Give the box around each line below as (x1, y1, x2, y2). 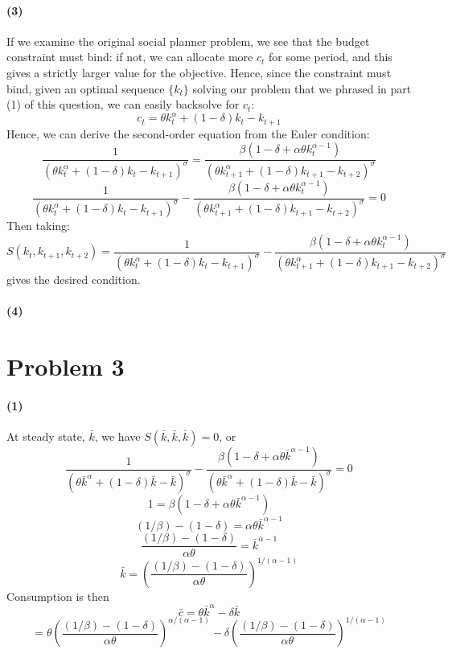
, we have (94, 427, 141, 444)
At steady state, (6, 427, 85, 444)
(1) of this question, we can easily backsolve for (6, 96, 240, 113)
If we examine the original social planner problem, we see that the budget (6, 32, 370, 49)
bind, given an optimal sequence (6, 80, 165, 97)
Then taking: (6, 217, 70, 234)
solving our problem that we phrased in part (192, 80, 412, 97)
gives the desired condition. (6, 271, 141, 288)
